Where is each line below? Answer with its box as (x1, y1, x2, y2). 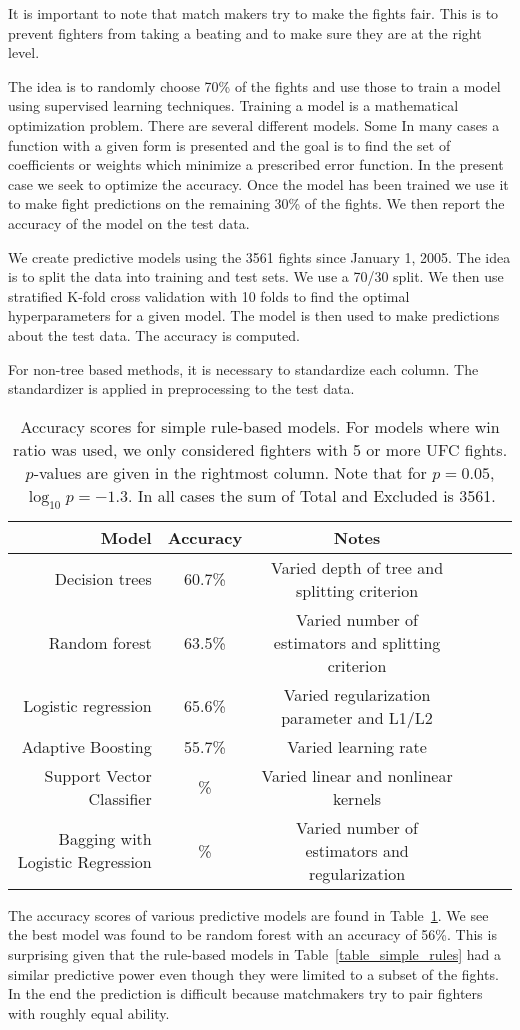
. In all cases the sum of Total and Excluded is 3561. (128, 483, 496, 507)
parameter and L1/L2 (281, 705, 433, 729)
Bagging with (58, 827, 152, 851)
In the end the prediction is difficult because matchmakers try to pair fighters (8, 983, 483, 1004)
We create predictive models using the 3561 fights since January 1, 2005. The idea (8, 246, 511, 267)
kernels (332, 786, 382, 810)
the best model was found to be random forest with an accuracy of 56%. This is (8, 924, 497, 945)
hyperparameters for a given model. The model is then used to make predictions (8, 305, 500, 326)
